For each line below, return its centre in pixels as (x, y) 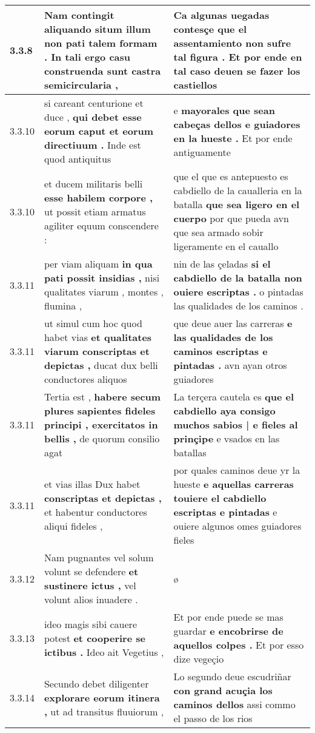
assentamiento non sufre (232, 43)
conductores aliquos (85, 379)
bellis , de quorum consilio (102, 438)
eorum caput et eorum (99, 131)
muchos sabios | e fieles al (236, 424)
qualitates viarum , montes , (104, 292)
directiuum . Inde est (92, 145)
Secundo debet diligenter (96, 683)
